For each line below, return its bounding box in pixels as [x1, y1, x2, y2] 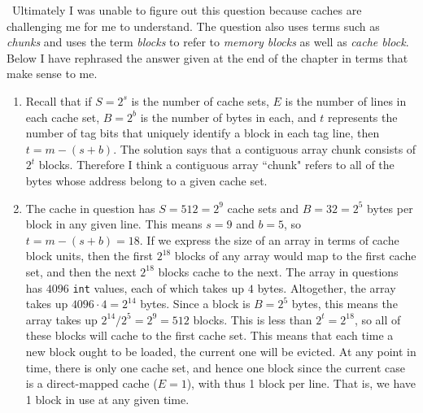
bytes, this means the [291, 295, 398, 312]
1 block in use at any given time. [25, 390, 190, 407]
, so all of [354, 311, 401, 328]
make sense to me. [7, 65, 98, 82]
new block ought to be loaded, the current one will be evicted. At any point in [25, 342, 416, 359]
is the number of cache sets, [131, 92, 269, 109]
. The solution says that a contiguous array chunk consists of [113, 140, 416, 157]
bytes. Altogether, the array [257, 279, 396, 296]
